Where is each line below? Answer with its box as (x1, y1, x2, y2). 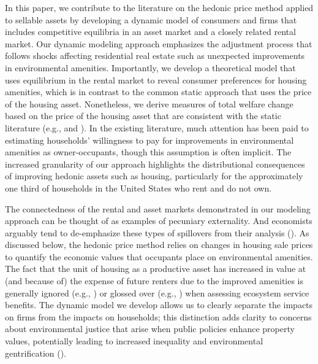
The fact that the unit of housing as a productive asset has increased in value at (5, 262, 306, 275)
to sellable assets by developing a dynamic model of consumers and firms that (5, 13, 297, 26)
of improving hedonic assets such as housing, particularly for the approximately (5, 169, 303, 182)
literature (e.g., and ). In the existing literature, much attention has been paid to (5, 121, 309, 134)
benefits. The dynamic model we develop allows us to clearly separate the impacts (5, 298, 313, 311)
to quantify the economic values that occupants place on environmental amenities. (5, 250, 313, 263)
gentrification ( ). (5, 346, 67, 359)
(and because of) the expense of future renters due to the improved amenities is (5, 274, 304, 287)
